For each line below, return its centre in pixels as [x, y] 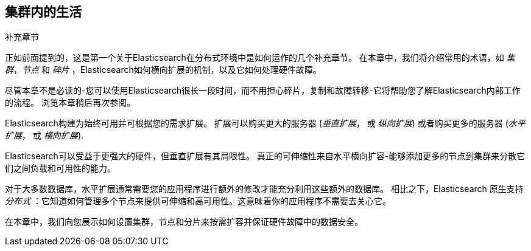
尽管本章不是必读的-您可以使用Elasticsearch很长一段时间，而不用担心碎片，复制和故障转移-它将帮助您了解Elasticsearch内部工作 [263, 91]
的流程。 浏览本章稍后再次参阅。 [70, 103]
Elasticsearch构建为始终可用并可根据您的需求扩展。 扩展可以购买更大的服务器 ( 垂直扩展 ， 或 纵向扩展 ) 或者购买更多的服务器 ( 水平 [265, 123]
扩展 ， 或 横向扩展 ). [44, 136]
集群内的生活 [43, 12]
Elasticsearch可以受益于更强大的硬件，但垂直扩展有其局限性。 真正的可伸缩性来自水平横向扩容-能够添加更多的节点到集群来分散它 [265, 156]
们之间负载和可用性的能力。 [60, 168]
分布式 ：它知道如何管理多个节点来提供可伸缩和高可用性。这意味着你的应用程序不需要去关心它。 [198, 201]
